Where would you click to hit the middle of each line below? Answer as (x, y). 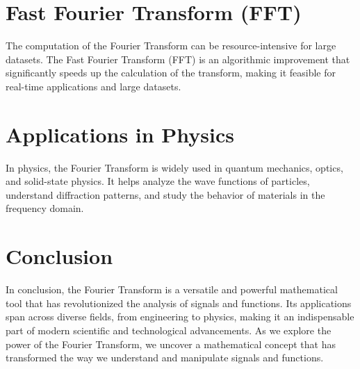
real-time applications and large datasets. (93, 86)
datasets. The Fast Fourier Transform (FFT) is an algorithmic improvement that (178, 59)
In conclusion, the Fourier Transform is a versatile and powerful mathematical (172, 289)
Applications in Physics (120, 134)
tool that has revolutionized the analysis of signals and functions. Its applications (179, 303)
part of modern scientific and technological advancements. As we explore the (169, 330)
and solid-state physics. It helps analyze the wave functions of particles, (158, 181)
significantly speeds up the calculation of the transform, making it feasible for (171, 73)
